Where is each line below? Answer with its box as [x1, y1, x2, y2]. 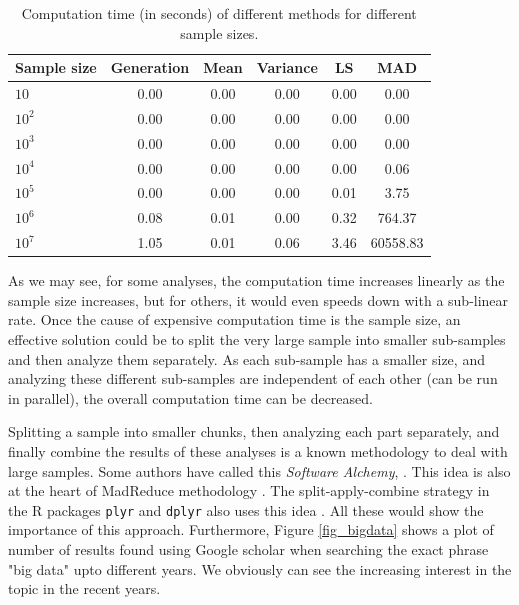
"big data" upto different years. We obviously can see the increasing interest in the [8, 558, 512, 579]
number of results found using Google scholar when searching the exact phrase [8, 538, 489, 559]
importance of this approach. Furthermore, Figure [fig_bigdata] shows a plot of [8, 519, 494, 540]
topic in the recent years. [8, 578, 161, 599]
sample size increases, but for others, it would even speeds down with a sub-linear [8, 289, 509, 310]
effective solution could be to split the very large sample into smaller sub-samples [8, 328, 506, 349]
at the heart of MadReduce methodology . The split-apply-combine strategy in [8, 480, 490, 501]
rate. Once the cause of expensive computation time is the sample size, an [8, 309, 461, 330]
